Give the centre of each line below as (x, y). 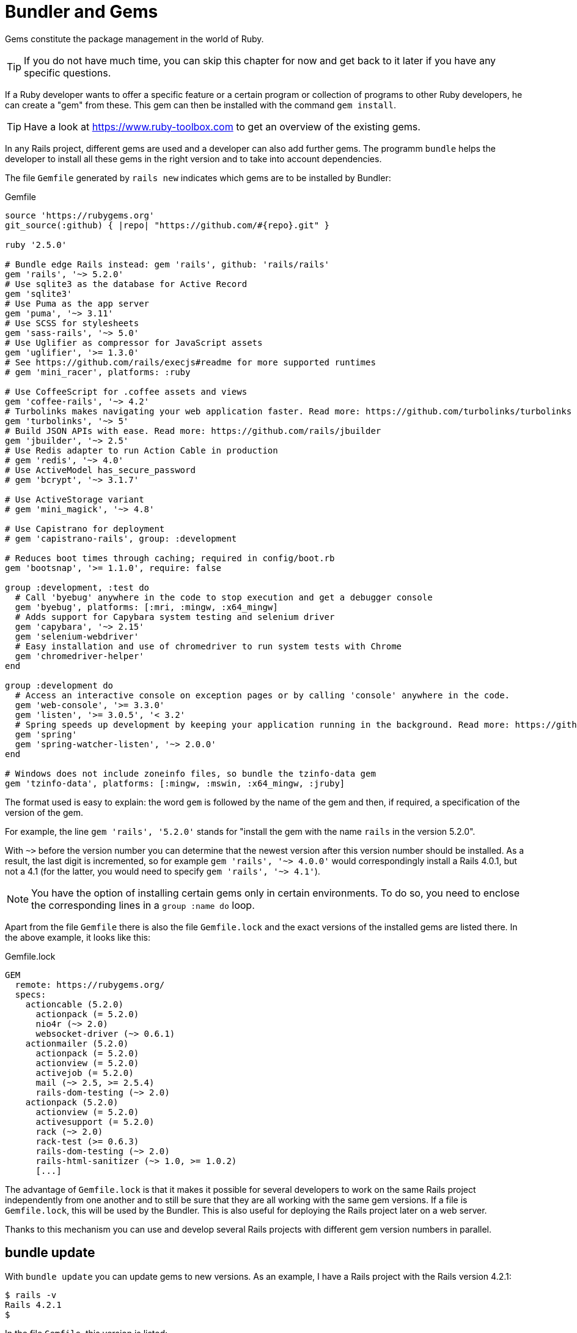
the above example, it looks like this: (78, 937)
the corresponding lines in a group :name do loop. (143, 905)
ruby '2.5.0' (36, 245)
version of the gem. (44, 812)
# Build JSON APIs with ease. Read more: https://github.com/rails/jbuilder (193, 431)
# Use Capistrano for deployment (85, 528)
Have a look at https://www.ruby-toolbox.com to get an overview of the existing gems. (222, 126)
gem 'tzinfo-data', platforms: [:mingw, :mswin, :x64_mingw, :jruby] (175, 783)
